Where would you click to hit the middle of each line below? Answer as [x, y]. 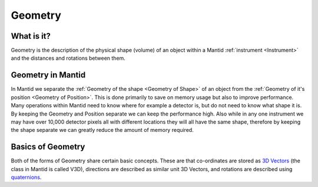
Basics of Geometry [48, 147]
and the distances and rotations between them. [68, 58]
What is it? [31, 36]
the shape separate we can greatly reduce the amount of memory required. [102, 130]
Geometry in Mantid [48, 75]
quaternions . [26, 177]
